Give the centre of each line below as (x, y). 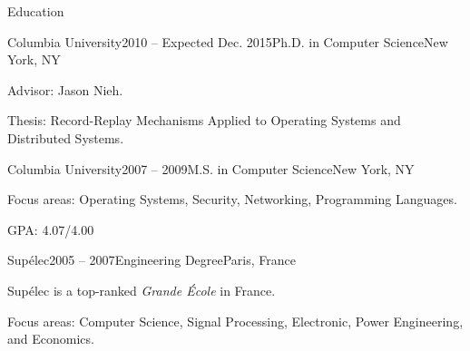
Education (36, 11)
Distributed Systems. (66, 137)
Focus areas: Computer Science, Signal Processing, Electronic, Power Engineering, (235, 321)
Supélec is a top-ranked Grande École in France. (142, 290)
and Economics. (51, 339)
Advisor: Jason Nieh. (65, 89)
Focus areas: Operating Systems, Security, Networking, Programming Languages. (232, 199)
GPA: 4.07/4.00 (51, 229)
